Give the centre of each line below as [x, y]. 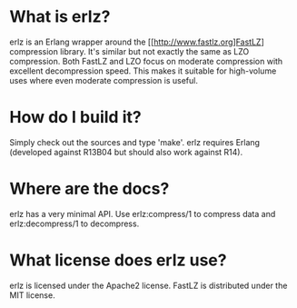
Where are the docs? [89, 189]
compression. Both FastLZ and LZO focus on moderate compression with [146, 61]
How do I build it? [76, 118]
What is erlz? [60, 17]
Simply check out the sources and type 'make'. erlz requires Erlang [135, 142]
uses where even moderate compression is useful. [104, 80]
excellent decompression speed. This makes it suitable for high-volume [143, 71]
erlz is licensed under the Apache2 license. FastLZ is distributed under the [148, 285]
